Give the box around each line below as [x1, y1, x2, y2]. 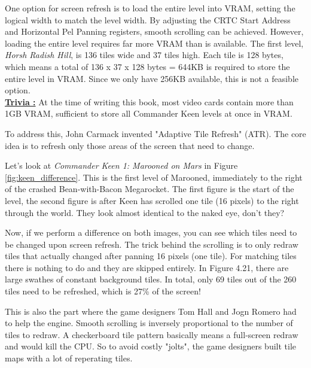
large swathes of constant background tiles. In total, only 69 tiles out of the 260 [5, 273, 297, 285]
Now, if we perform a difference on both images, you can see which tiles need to [5, 226, 297, 239]
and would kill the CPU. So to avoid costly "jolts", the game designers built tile [5, 340, 297, 352]
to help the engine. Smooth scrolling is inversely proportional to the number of [5, 317, 293, 329]
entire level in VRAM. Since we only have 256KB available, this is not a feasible [5, 72, 299, 84]
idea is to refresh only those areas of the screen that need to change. [5, 139, 255, 151]
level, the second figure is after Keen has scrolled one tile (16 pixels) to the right [5, 194, 299, 206]
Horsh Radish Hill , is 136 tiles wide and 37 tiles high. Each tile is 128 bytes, [5, 48, 283, 61]
